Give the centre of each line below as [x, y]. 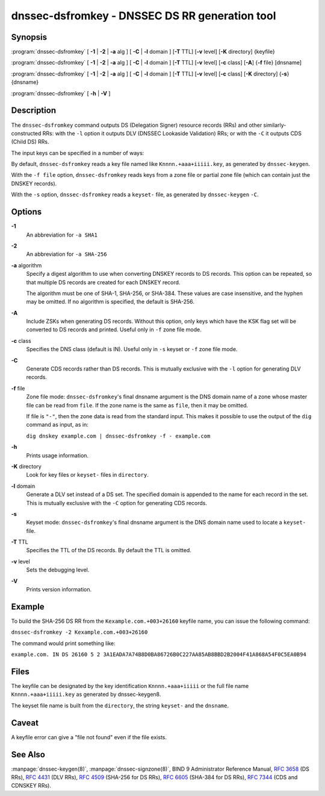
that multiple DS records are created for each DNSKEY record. [103, 282]
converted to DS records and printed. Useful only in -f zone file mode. [114, 330]
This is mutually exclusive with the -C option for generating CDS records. [117, 503]
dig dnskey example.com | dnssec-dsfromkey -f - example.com [118, 436]
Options [26, 212]
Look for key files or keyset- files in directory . [87, 475]
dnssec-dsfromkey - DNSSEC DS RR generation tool [144, 16]
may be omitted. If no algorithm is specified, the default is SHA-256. [110, 302]
